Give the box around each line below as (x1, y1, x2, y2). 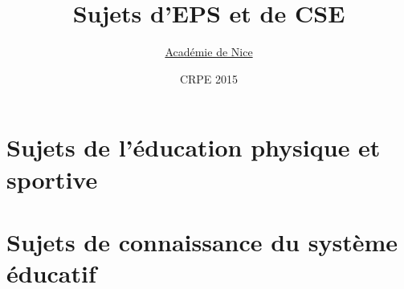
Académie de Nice (165, 43, 253, 60)
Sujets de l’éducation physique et (6, 131, 381, 164)
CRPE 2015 (179, 70, 239, 87)
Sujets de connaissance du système (6, 225, 398, 258)
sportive (6, 162, 98, 195)
